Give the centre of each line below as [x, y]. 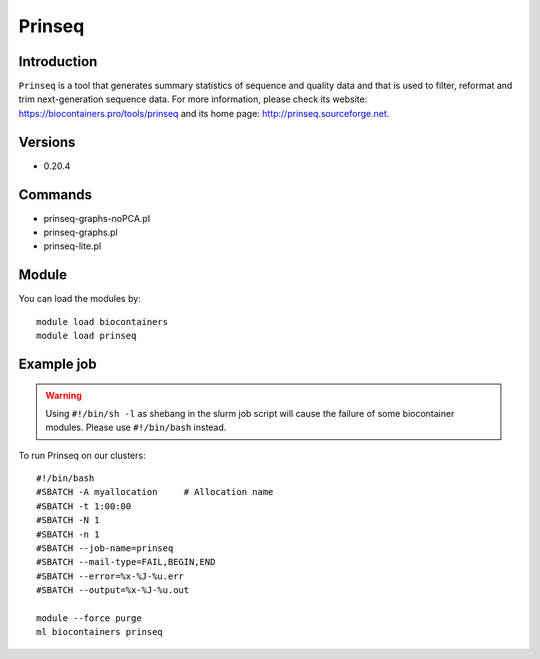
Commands [55, 194]
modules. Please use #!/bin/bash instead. [136, 427]
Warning [63, 395]
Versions [47, 141]
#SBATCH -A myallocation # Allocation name [155, 492]
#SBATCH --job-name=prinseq [105, 548]
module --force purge [89, 618]
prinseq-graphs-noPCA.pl [96, 218]
